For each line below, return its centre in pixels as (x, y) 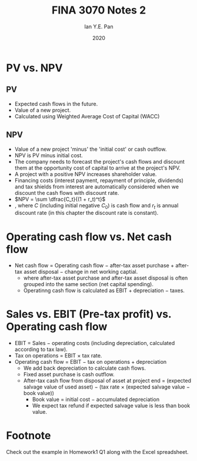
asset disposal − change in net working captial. (81, 272)
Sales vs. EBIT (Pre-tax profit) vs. (89, 314)
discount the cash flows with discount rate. (67, 193)
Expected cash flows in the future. (56, 104)
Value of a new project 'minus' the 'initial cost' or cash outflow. (91, 149)
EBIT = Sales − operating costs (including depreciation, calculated (95, 343)
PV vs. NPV (34, 68)
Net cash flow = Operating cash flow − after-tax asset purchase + (94, 266)
